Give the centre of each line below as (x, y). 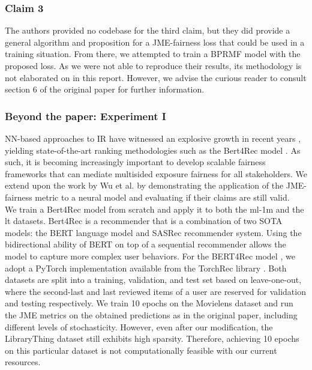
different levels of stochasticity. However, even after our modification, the (139, 326)
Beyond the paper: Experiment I (85, 116)
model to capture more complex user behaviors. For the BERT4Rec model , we (150, 256)
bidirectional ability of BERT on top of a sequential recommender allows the (145, 244)
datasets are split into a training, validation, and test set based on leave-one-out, (153, 280)
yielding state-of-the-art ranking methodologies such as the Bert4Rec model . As (153, 150)
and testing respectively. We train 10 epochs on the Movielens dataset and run (149, 303)
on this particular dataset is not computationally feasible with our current (141, 350)
